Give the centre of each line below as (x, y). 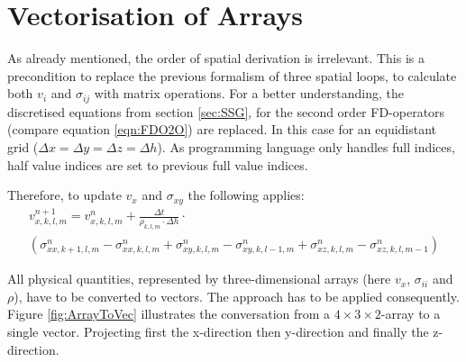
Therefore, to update (64, 195)
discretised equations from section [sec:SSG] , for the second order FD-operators (226, 111)
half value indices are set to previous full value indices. (158, 164)
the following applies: (246, 195)
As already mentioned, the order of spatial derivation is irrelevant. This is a (216, 58)
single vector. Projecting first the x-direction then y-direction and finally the (218, 332)
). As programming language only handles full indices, (306, 146)
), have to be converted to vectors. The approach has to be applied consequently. (237, 296)
